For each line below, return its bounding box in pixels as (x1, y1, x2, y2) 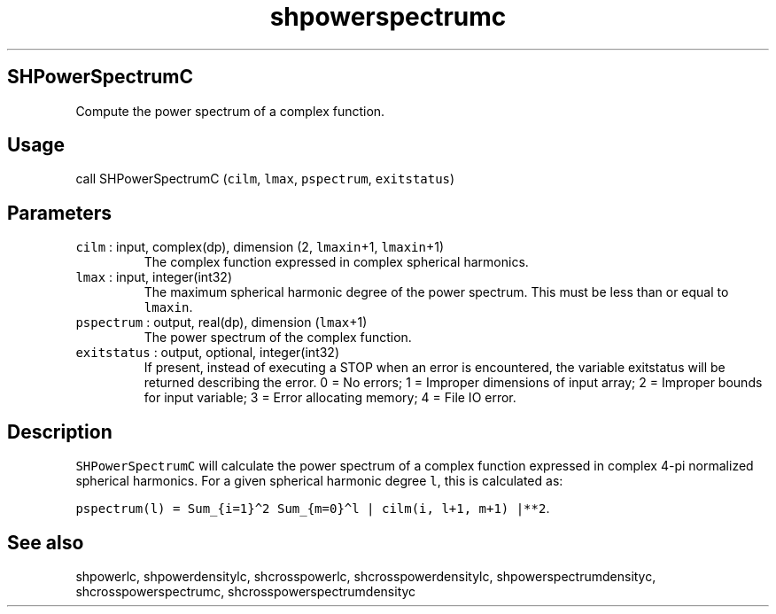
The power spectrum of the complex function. (144, 330, 412, 346)
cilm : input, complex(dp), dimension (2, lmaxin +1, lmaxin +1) (75, 239, 445, 255)
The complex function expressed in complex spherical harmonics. (144, 254, 529, 270)
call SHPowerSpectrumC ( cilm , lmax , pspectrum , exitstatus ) (75, 171, 455, 187)
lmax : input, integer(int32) (75, 269, 233, 285)
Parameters (7, 201, 112, 224)
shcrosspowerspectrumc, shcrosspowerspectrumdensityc (75, 583, 416, 599)
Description (7, 420, 113, 443)
